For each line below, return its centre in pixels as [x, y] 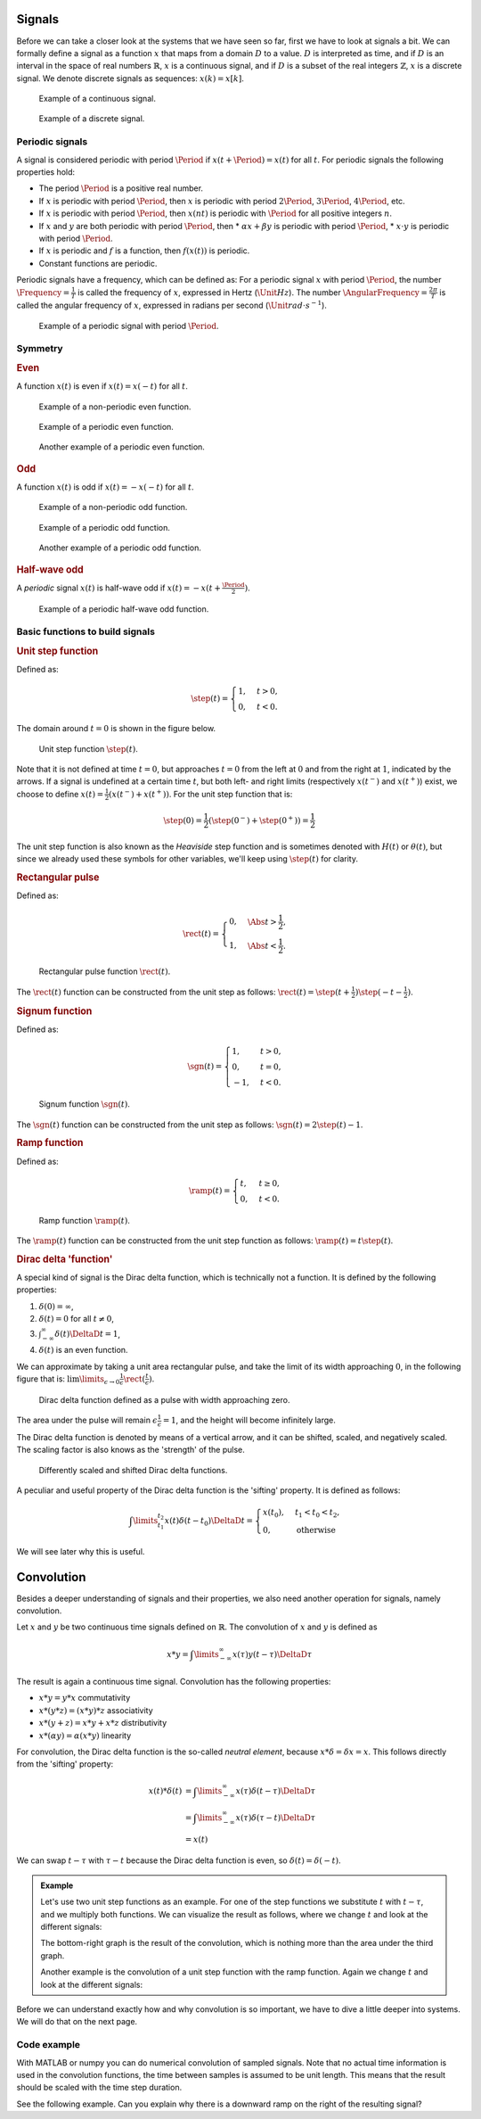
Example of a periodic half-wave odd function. [124, 609]
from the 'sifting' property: [65, 1764]
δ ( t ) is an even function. [83, 1350]
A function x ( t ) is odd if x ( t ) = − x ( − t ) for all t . [106, 487]
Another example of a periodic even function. [122, 447]
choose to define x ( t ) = [60, 794]
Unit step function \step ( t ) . [88, 748]
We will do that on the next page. [77, 2022]
